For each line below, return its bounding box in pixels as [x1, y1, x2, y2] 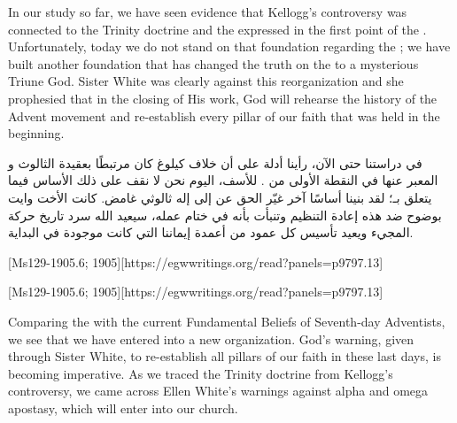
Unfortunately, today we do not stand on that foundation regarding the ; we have [8, 37, 451, 56]
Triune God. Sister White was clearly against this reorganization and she [8, 72, 404, 90]
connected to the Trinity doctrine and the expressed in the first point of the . [8, 19, 427, 38]
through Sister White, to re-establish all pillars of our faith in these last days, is [8, 347, 441, 365]
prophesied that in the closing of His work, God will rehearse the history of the [8, 88, 438, 107]
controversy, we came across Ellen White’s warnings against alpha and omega [8, 381, 429, 400]
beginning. [8, 124, 65, 142]
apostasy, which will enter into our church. [8, 398, 238, 417]
